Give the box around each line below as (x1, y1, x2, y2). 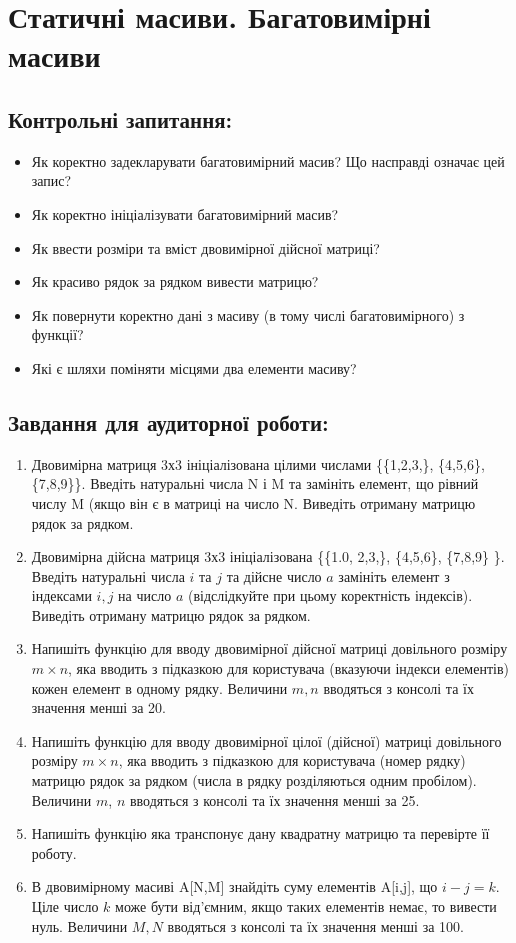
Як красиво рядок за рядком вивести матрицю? (31, 271, 319, 292)
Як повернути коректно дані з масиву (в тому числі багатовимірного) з (31, 304, 465, 325)
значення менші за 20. (31, 697, 167, 718)
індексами (31, 585, 92, 606)
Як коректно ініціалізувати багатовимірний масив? (31, 203, 339, 224)
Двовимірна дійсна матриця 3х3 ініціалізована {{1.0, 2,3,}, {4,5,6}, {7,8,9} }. (31, 546, 505, 567)
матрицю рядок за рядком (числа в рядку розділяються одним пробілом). (31, 770, 477, 791)
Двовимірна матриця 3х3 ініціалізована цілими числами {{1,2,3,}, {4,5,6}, (31, 453, 485, 474)
